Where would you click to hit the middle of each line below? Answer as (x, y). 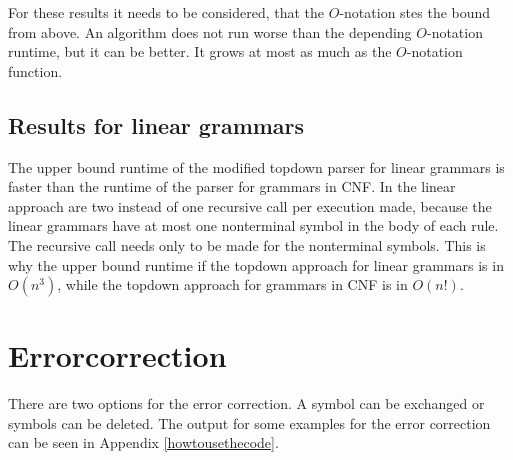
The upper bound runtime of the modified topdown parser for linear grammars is (256, 166)
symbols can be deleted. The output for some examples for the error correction (249, 422)
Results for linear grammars (156, 124)
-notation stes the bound (415, 12)
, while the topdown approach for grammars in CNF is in (232, 284)
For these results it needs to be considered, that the (166, 12)
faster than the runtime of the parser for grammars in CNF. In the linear (232, 186)
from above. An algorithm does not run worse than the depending (210, 31)
